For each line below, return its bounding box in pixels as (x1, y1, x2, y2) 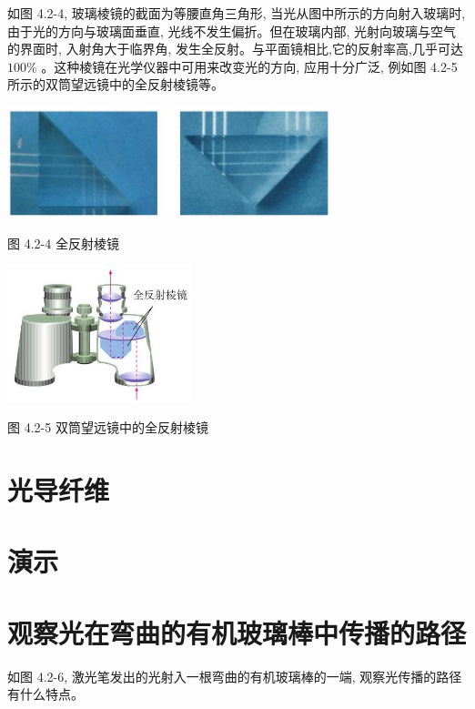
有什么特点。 (7, 684, 84, 704)
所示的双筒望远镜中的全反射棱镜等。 (7, 75, 224, 94)
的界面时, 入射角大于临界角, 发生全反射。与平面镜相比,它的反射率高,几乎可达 (7, 39, 463, 58)
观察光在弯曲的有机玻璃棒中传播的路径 (7, 613, 467, 651)
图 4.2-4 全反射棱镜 (7, 233, 119, 252)
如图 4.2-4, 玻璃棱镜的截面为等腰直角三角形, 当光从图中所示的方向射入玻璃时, (7, 4, 466, 22)
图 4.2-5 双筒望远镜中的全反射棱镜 (7, 418, 208, 437)
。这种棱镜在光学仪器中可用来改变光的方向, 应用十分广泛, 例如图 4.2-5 (41, 56, 458, 76)
